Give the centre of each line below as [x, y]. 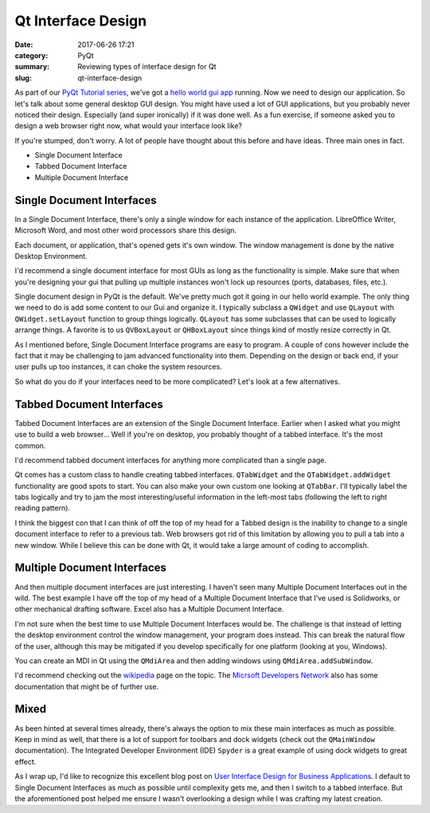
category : [31, 55]
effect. [25, 761]
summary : [32, 67]
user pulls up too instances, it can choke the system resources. [118, 367]
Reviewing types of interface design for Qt [147, 67]
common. [30, 445]
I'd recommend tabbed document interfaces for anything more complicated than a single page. [170, 460]
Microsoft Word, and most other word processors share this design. [126, 230]
